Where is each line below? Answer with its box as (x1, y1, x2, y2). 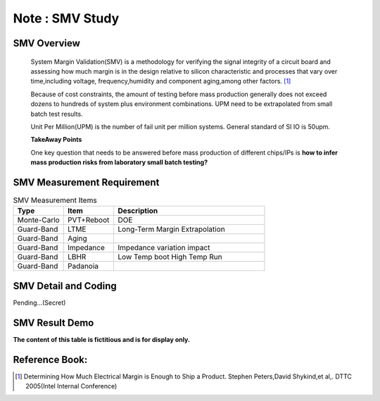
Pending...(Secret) (13, 298, 66, 307)
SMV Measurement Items (13, 195, 98, 205)
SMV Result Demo (13, 317, 94, 329)
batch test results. (30, 110, 84, 118)
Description (118, 206, 158, 216)
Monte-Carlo (17, 215, 60, 225)
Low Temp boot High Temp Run (118, 252, 222, 262)
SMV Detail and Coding (13, 280, 118, 291)
